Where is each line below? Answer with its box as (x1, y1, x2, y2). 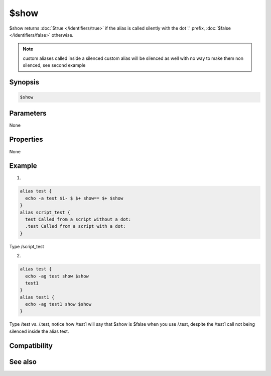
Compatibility (9, 341, 53, 350)
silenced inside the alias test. (9, 328, 69, 334)
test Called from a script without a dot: (25, 216, 131, 222)
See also (9, 357, 37, 366)
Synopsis (9, 78, 40, 86)
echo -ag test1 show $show (25, 302, 92, 307)
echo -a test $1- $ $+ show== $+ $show (25, 195, 123, 201)
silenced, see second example (23, 62, 86, 68)
